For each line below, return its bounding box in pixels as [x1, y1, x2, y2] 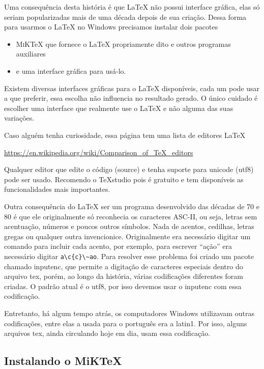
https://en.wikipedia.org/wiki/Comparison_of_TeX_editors [4, 147, 193, 157]
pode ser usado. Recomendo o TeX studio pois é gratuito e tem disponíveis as [4, 174, 244, 184]
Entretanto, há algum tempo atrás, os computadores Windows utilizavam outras [4, 307, 254, 318]
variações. [4, 112, 35, 123]
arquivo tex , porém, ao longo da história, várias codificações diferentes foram [4, 271, 243, 281]
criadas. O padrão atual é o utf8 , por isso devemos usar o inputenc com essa [4, 280, 242, 291]
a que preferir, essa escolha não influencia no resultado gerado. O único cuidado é [4, 93, 258, 103]
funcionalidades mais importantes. [4, 184, 110, 194]
